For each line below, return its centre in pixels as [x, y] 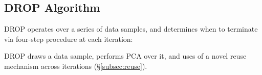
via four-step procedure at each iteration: [69, 39]
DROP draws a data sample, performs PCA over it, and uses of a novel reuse [125, 56]
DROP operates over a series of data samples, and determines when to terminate [131, 29]
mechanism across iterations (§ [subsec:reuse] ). [76, 66]
